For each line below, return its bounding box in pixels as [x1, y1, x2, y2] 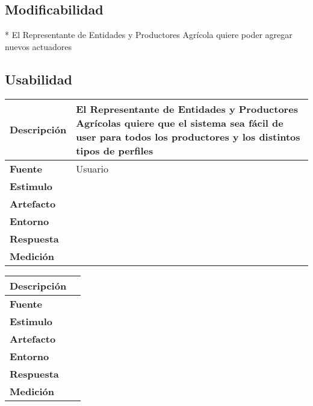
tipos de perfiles [76, 143, 153, 157]
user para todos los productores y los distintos [76, 129, 300, 144]
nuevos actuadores [5, 40, 72, 52]
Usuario [76, 161, 109, 176]
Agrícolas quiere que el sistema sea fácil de [76, 115, 284, 130]
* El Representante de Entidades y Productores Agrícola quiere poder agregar [5, 28, 293, 41]
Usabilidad [5, 69, 72, 88]
